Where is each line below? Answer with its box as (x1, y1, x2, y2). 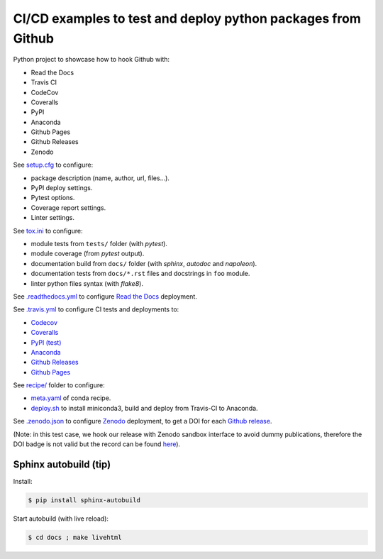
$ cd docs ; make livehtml (28, 533, 122, 541)
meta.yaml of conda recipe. (30, 394, 111, 402)
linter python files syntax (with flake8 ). (30, 279, 143, 287)
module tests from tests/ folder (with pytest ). (30, 239, 168, 248)
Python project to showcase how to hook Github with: (13, 55, 170, 64)
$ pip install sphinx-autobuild (28, 496, 141, 504)
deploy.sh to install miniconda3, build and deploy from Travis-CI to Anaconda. (30, 404, 258, 412)
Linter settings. (30, 214, 74, 222)
